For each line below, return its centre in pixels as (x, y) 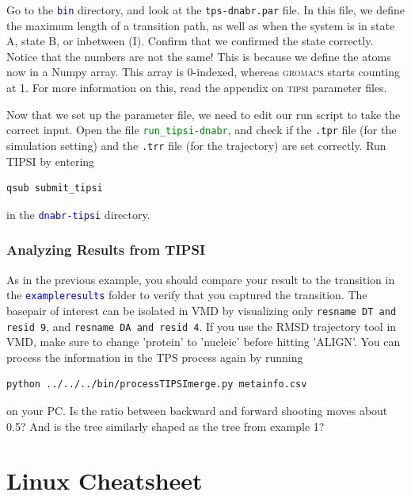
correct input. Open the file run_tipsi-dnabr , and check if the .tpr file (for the (202, 130)
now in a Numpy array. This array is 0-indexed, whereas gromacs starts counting (204, 72)
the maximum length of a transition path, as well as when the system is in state (201, 25)
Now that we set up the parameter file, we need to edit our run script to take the (204, 114)
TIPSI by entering (51, 161)
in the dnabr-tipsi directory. (78, 214)
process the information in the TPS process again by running (155, 357)
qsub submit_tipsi (55, 188)
